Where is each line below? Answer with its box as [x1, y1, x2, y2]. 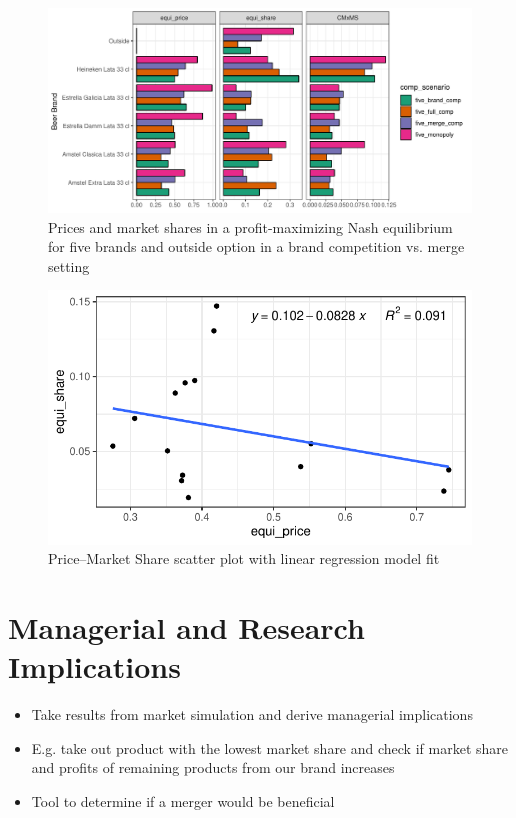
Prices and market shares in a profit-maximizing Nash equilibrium [48, 216, 453, 237]
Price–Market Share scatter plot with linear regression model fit [48, 548, 440, 569]
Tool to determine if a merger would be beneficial [31, 791, 335, 811]
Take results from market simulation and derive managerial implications [31, 704, 473, 725]
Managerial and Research [8, 607, 365, 648]
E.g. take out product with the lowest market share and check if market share [31, 737, 508, 758]
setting [48, 255, 90, 276]
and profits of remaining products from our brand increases [31, 757, 395, 778]
